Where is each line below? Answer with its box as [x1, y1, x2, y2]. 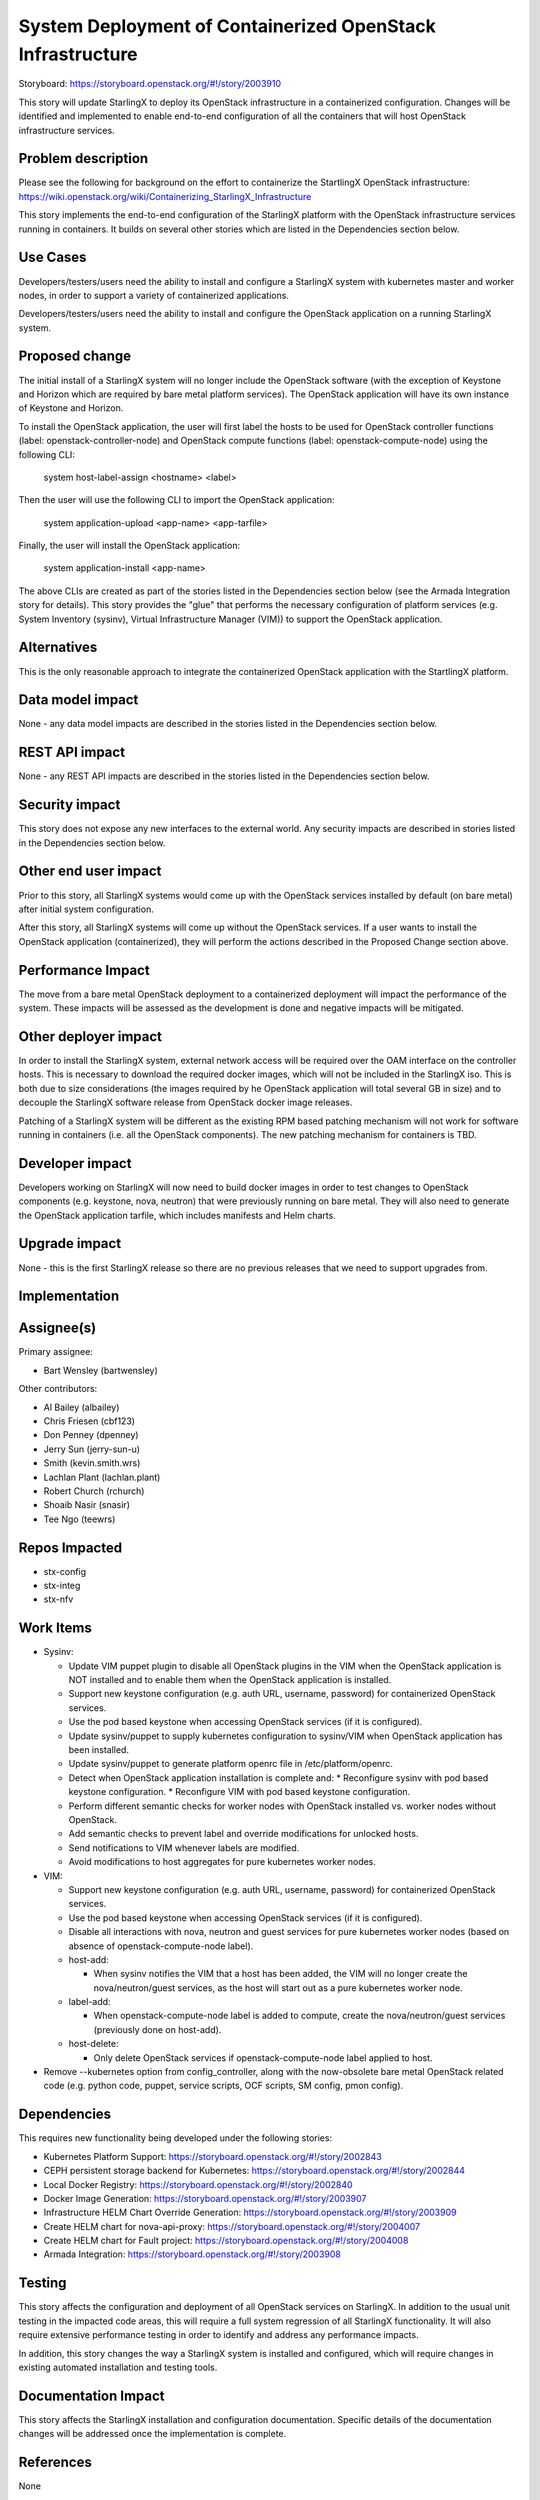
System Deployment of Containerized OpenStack [18, 15, 437, 37]
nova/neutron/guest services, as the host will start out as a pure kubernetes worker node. [93, 1981, 464, 1994]
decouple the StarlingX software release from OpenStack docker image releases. [18, 1096, 353, 1109]
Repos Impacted [18, 1539, 123, 1556]
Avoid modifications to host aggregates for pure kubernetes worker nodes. [68, 1856, 377, 1868]
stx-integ [43, 1580, 81, 1592]
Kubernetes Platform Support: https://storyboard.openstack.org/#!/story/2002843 [43, 2150, 382, 2162]
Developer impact [18, 1155, 132, 1172]
